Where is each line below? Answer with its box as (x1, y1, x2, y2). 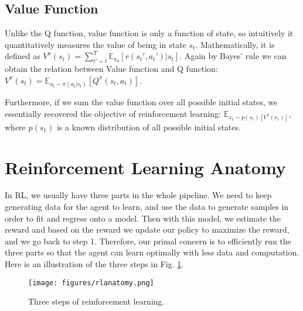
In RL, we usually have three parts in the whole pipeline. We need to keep (5, 189, 272, 201)
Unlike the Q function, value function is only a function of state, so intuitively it (5, 27, 294, 39)
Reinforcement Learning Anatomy (5, 155, 286, 179)
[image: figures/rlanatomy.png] (28, 278, 154, 287)
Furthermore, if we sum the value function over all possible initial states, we (5, 95, 278, 108)
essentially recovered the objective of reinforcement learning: (5, 107, 221, 119)
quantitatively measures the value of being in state (5, 38, 186, 50)
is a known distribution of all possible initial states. (56, 120, 241, 133)
